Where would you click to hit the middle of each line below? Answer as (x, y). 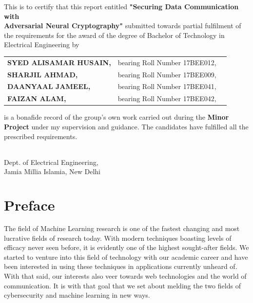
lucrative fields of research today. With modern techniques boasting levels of (118, 238)
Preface (29, 205)
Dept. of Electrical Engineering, (51, 162)
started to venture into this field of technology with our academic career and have (126, 257)
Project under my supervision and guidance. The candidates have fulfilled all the (126, 126)
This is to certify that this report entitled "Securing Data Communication (121, 6)
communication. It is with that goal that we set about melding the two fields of (122, 285)
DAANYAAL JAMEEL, (49, 86)
